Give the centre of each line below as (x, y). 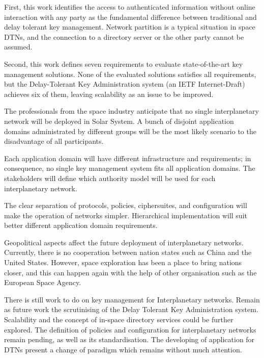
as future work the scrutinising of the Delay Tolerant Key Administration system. (131, 309)
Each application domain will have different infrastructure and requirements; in (128, 158)
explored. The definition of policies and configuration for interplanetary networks (130, 329)
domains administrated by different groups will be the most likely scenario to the (130, 131)
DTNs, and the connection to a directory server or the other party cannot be (124, 36)
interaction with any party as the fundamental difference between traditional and (130, 17)
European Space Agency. (43, 282)
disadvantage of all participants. (54, 141)
